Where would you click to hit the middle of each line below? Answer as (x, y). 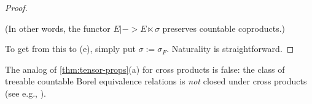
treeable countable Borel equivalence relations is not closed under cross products (156, 81)
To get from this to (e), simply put (70, 49)
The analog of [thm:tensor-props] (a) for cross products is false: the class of (145, 69)
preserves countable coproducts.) (224, 28)
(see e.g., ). (25, 93)
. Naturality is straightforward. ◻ (230, 49)
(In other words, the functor (58, 28)
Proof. (16, 7)
